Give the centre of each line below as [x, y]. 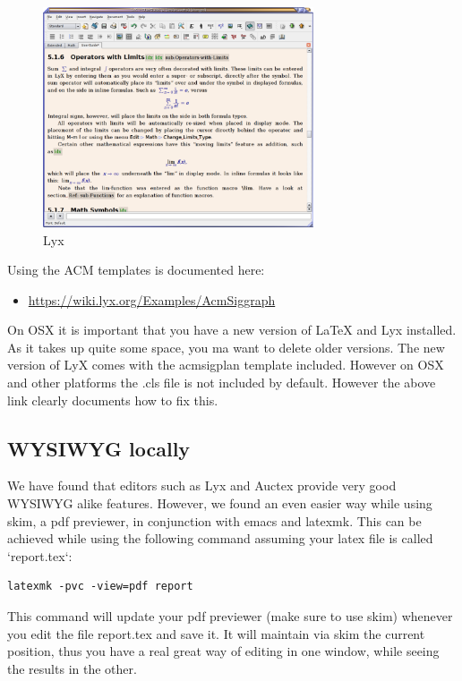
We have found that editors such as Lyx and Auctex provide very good [202, 485]
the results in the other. [72, 668]
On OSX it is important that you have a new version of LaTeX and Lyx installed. [232, 330]
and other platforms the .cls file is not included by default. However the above [222, 383]
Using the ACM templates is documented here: [136, 270]
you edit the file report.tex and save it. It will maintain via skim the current [216, 633]
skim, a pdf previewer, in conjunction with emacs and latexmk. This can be [214, 520]
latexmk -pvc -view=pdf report [100, 587]
